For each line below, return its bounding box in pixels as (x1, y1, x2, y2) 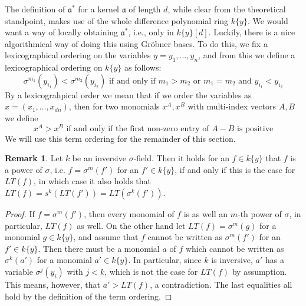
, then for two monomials (68, 100, 160, 112)
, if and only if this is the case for (175, 163, 295, 175)
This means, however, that (5, 278, 100, 290)
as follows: (124, 61, 162, 74)
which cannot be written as (185, 242, 284, 254)
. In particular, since (128, 254, 202, 266)
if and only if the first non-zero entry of (66, 124, 209, 133)
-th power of (238, 208, 282, 219)
